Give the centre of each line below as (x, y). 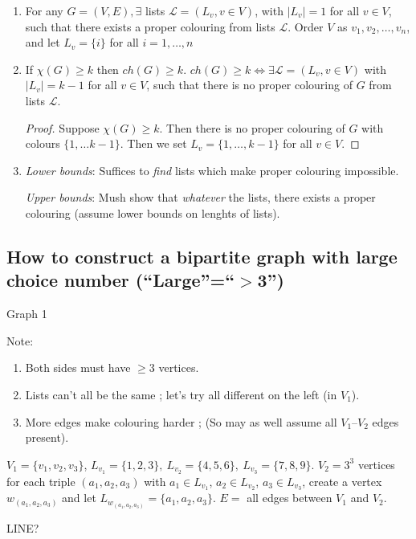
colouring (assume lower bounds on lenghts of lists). (153, 212)
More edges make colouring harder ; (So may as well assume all (181, 421)
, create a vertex (342, 481)
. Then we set (153, 143)
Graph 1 (27, 314)
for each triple (41, 481)
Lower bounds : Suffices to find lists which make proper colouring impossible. (212, 170)
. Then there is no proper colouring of (252, 127)
